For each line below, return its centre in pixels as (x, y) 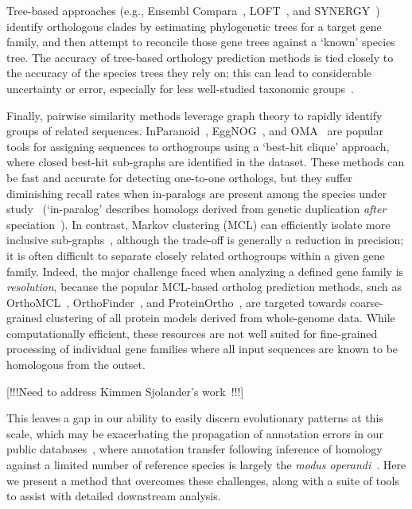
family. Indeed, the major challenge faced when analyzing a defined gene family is (205, 271)
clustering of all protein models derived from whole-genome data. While (220, 318)
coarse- (367, 302)
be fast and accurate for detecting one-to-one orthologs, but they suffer (179, 177)
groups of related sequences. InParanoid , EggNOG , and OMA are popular (195, 131)
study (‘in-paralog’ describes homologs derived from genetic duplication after (196, 209)
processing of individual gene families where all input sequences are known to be (202, 349)
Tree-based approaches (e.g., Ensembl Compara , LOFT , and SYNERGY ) (193, 10)
